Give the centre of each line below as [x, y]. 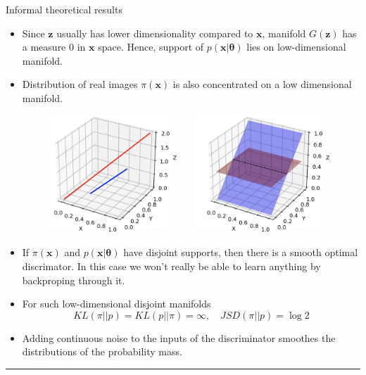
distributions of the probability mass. [102, 351]
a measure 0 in [54, 47]
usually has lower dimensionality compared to [155, 33]
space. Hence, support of [151, 47]
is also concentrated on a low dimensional [262, 84]
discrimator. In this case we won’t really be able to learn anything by [171, 266]
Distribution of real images [80, 84]
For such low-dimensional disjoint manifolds [116, 304]
